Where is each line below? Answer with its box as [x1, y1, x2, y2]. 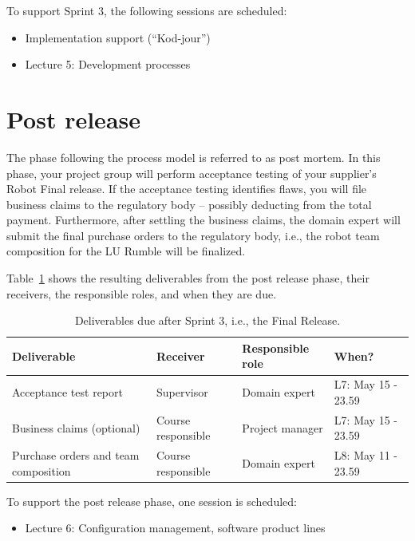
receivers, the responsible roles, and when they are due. [6, 285, 277, 302]
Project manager [242, 419, 323, 436]
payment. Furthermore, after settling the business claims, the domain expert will [6, 211, 401, 228]
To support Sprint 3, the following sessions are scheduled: [6, 2, 287, 18]
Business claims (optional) [12, 419, 140, 436]
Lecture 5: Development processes [25, 56, 191, 73]
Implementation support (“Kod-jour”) [25, 29, 211, 45]
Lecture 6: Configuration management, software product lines [25, 519, 326, 536]
